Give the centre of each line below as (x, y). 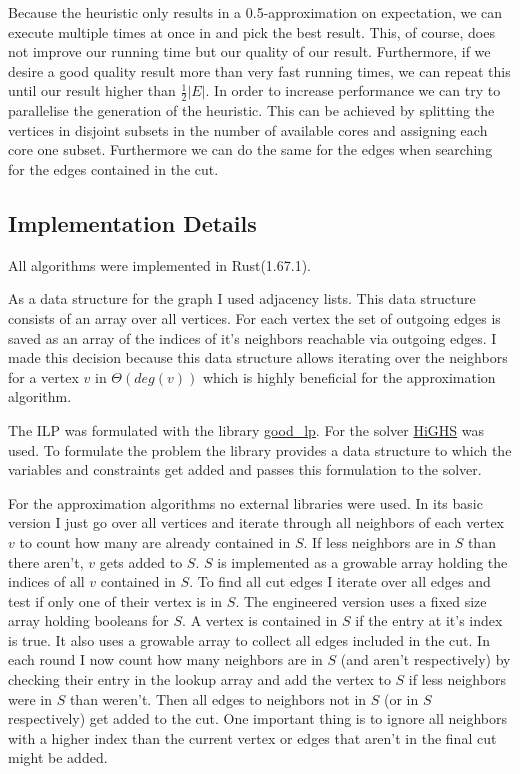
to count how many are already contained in (155, 541)
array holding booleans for (88, 620)
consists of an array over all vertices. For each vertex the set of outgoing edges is (254, 317)
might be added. (58, 757)
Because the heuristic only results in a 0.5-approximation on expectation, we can (255, 12)
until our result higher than (92, 90)
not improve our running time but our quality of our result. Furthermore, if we (249, 51)
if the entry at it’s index (429, 620)
